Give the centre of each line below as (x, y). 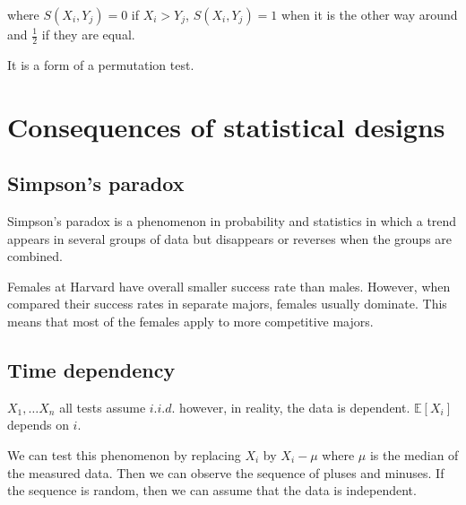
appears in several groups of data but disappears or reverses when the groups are (230, 238)
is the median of (414, 454)
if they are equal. (88, 34)
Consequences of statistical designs (226, 126)
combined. (35, 256)
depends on (38, 425)
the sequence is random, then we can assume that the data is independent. (212, 490)
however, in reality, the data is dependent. (295, 407)
